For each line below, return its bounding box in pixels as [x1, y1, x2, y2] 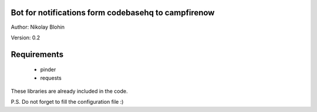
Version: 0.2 [11, 34, 41, 41]
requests [40, 74, 62, 82]
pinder [40, 66, 56, 73]
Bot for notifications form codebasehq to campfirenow [11, 8, 215, 18]
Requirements [11, 49, 64, 59]
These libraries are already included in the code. [11, 88, 128, 95]
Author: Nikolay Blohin [11, 23, 65, 30]
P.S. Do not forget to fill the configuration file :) [11, 99, 124, 106]
